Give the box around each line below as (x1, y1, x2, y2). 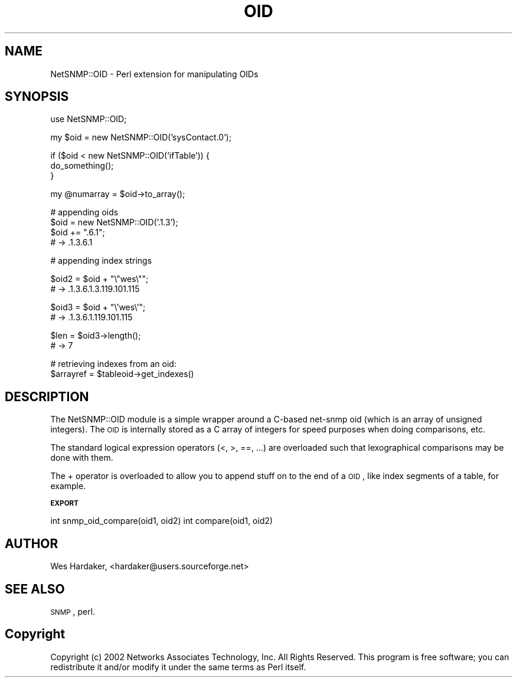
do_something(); (50, 160, 114, 171)
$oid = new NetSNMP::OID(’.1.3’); (50, 217, 178, 228)
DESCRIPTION (5, 389, 89, 404)
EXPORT (50, 499, 79, 508)
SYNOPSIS (5, 89, 69, 104)
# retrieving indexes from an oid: (50, 359, 176, 369)
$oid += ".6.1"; (50, 227, 105, 238)
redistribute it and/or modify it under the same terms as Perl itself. (50, 661, 306, 672)
